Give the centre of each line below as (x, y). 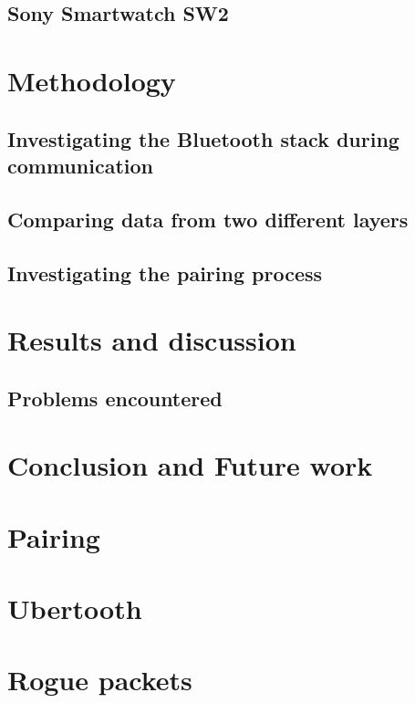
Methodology (92, 80)
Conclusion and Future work (190, 465)
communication (80, 165)
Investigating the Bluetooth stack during (203, 138)
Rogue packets (100, 680)
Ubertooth (75, 608)
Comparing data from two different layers (208, 219)
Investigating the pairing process (165, 273)
